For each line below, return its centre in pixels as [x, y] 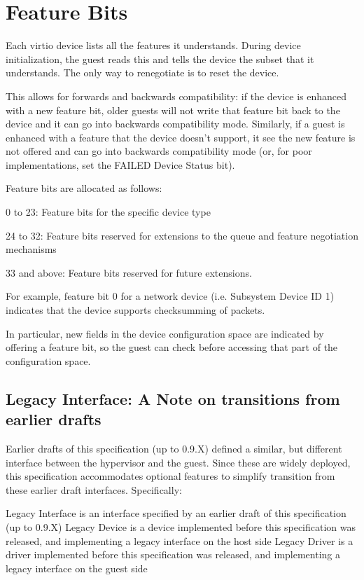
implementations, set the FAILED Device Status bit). [120, 164]
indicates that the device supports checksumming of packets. [135, 310]
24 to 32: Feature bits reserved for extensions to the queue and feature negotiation [182, 235]
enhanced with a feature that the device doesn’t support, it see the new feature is [181, 137]
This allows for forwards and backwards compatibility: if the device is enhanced [176, 96]
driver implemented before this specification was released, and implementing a [173, 554]
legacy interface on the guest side [77, 568]
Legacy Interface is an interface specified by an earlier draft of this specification [176, 513]
